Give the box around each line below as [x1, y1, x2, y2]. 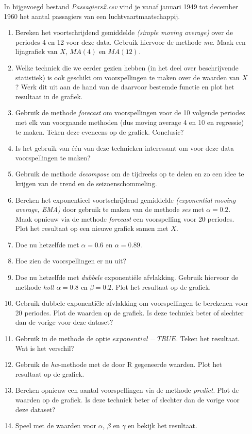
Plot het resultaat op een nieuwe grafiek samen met [15, 223, 168, 233]
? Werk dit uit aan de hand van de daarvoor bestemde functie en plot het [15, 82, 235, 92]
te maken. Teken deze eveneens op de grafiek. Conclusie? [15, 126, 184, 137]
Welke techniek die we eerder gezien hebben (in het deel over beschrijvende [15, 62, 238, 72]
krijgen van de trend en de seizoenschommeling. [15, 178, 157, 188]
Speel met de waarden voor [15, 420, 96, 431]
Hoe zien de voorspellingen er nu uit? [15, 256, 126, 266]
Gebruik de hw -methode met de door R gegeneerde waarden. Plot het [15, 359, 222, 369]
